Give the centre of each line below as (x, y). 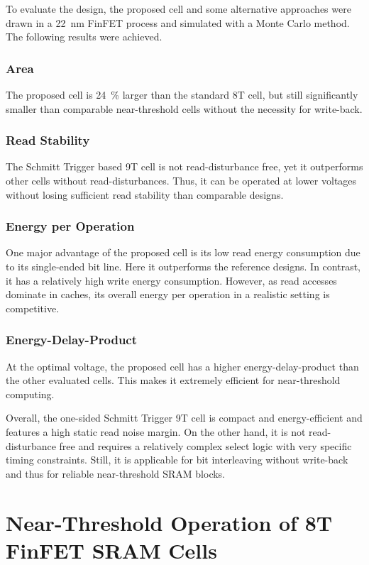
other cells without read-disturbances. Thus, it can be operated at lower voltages (181, 180)
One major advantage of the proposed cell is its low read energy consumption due (183, 252)
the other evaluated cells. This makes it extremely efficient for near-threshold (173, 380)
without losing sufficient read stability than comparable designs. (145, 194)
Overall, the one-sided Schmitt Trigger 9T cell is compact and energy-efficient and (184, 418)
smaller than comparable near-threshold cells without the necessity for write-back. (184, 108)
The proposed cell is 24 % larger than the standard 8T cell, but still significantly (182, 94)
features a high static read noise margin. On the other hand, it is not (156, 431)
